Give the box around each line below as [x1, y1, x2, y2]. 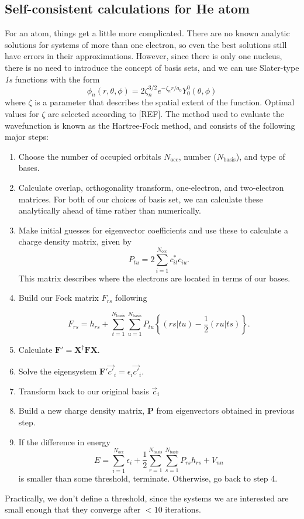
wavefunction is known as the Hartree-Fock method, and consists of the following [5, 119, 295, 131]
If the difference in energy [18, 435, 110, 448]
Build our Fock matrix [18, 291, 99, 304]
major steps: [5, 130, 49, 143]
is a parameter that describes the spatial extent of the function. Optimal [34, 96, 295, 108]
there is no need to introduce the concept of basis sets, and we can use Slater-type [5, 61, 299, 73]
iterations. [165, 503, 201, 515]
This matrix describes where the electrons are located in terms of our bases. [18, 271, 291, 284]
